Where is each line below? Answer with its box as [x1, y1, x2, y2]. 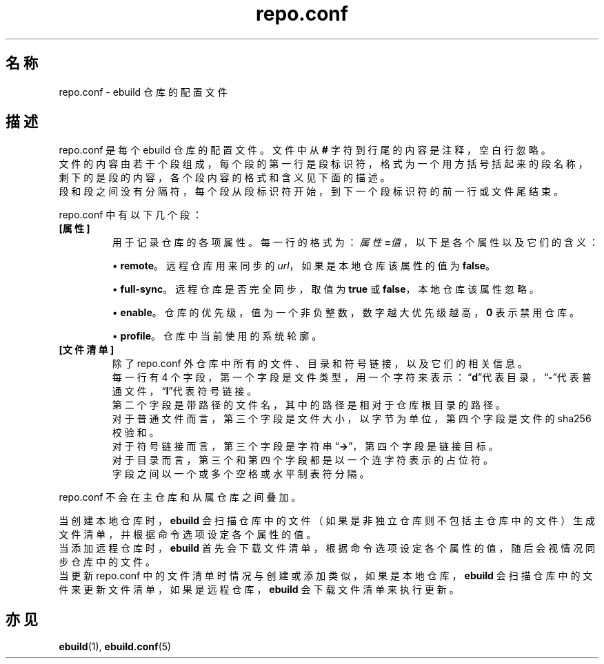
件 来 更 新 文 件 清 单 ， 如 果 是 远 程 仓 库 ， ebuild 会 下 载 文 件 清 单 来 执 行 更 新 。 [59, 583, 459, 596]
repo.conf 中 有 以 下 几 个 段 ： [59, 209, 202, 221]
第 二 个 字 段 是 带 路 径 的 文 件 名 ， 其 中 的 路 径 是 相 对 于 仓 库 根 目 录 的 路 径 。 [112, 399, 505, 411]
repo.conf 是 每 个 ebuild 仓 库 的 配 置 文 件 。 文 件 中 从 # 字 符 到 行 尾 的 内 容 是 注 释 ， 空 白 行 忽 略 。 [59, 144, 551, 156]
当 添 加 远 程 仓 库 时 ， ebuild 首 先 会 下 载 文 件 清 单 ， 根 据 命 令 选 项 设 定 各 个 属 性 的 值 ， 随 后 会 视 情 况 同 [59, 542, 596, 554]
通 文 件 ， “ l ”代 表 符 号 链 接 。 [112, 385, 257, 397]
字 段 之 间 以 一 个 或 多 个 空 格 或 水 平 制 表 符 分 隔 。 [112, 468, 370, 480]
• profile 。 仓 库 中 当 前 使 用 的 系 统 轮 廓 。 [112, 330, 322, 342]
